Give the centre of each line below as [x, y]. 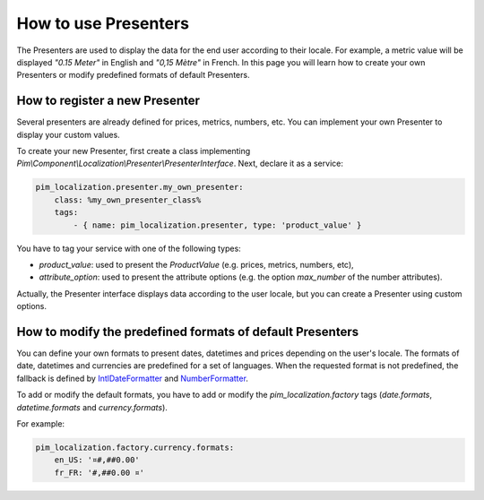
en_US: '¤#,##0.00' [97, 460]
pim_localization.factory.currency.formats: [135, 447]
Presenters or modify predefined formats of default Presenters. [133, 75]
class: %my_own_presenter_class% [128, 200]
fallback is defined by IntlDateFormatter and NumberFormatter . [132, 378]
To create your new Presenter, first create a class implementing [134, 151]
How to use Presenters [103, 23]
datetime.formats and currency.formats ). [92, 407]
